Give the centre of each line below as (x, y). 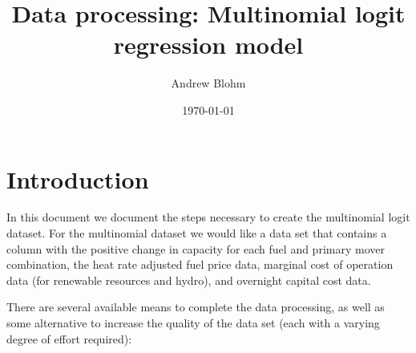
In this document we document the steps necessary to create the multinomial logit (208, 217)
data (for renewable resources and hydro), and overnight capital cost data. (189, 280)
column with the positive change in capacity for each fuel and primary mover (196, 248)
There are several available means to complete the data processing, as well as (196, 307)
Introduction (78, 179)
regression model (208, 45)
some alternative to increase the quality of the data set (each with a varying (193, 323)
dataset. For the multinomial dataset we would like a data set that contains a (197, 233)
